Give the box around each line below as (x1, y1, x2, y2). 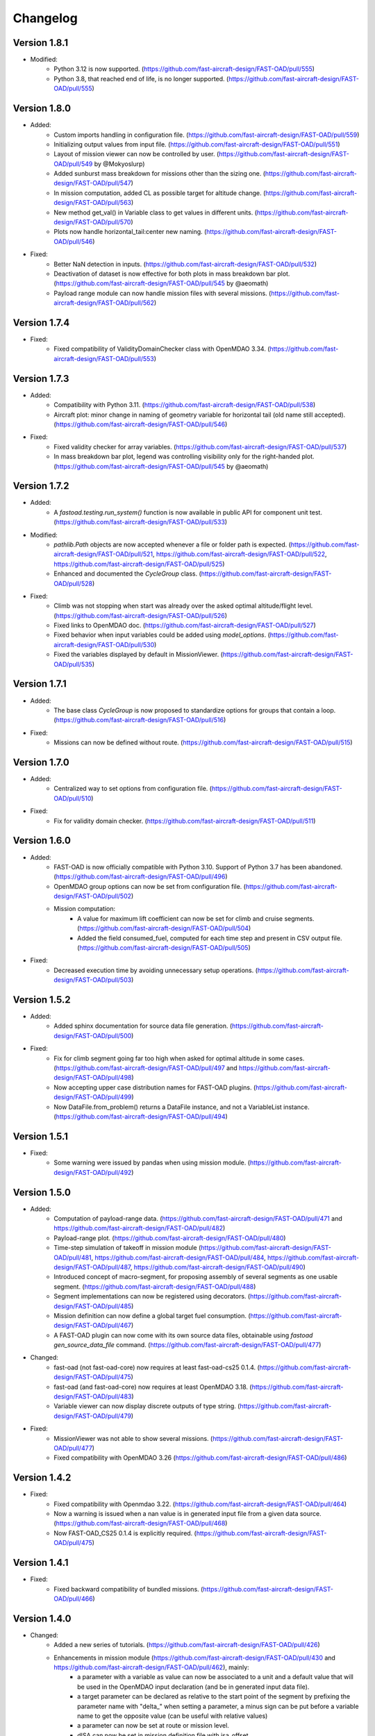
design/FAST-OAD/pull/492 (53, 1168, 132, 1176)
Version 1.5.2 (12, 994, 71, 1005)
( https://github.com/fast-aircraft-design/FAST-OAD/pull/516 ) (53, 716, 226, 724)
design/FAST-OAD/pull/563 (53, 199, 132, 207)
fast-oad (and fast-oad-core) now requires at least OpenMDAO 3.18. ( (53, 1383, 253, 1391)
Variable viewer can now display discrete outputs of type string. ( (53, 1402, 240, 1410)
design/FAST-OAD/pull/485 (53, 1302, 132, 1310)
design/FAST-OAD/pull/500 (53, 1031, 132, 1040)
